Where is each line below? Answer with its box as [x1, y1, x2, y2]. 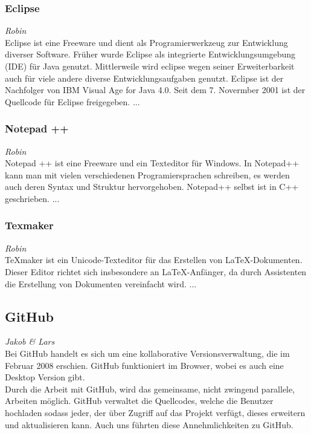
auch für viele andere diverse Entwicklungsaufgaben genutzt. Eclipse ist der [5, 71, 284, 84]
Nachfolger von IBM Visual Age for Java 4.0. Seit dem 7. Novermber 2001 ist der [5, 83, 306, 96]
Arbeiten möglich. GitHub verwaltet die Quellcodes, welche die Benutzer [5, 394, 274, 407]
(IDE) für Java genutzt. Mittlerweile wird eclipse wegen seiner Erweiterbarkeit [5, 60, 295, 72]
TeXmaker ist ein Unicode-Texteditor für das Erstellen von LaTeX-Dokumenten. [5, 253, 303, 266]
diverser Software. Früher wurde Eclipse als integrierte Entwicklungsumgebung [5, 48, 296, 60]
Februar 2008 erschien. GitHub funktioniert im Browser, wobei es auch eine [5, 359, 284, 371]
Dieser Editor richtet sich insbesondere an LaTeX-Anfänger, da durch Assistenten [5, 265, 307, 278]
